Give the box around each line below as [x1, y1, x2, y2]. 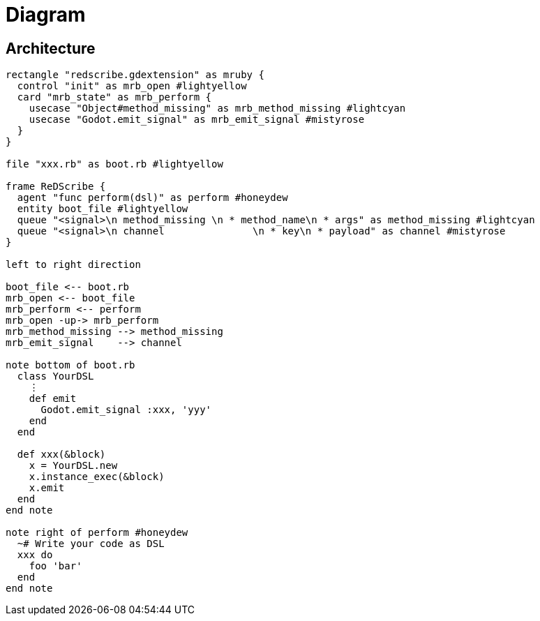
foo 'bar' [29, 560, 82, 572]
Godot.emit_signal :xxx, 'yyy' [40, 404, 212, 416]
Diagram [6, 3, 86, 27]
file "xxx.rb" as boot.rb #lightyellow [6, 158, 223, 170]
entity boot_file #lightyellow [17, 203, 188, 215]
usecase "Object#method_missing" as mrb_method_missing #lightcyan [29, 103, 406, 114]
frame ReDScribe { [6, 181, 106, 193]
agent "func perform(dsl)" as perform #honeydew [17, 192, 288, 204]
